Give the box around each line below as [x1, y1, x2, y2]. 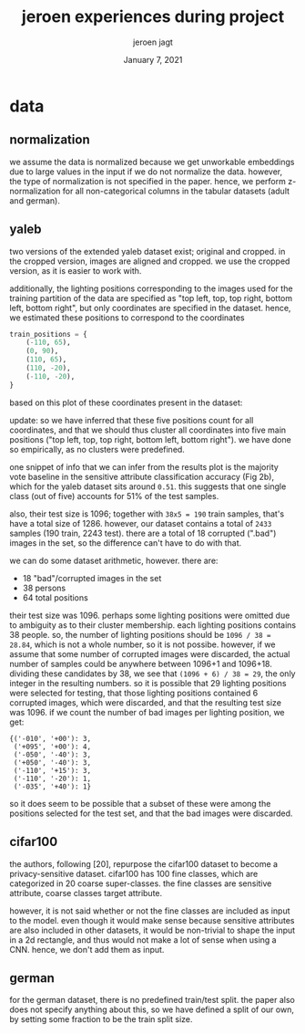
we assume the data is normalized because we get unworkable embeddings [9, 156, 295, 167]
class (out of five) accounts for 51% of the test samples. [9, 490, 219, 501]
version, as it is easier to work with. [9, 265, 142, 276]
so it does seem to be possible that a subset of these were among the [9, 798, 271, 809]
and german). [9, 194, 61, 206]
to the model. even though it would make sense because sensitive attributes [9, 914, 295, 925]
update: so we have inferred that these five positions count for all [9, 414, 254, 425]
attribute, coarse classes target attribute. [9, 887, 163, 898]
